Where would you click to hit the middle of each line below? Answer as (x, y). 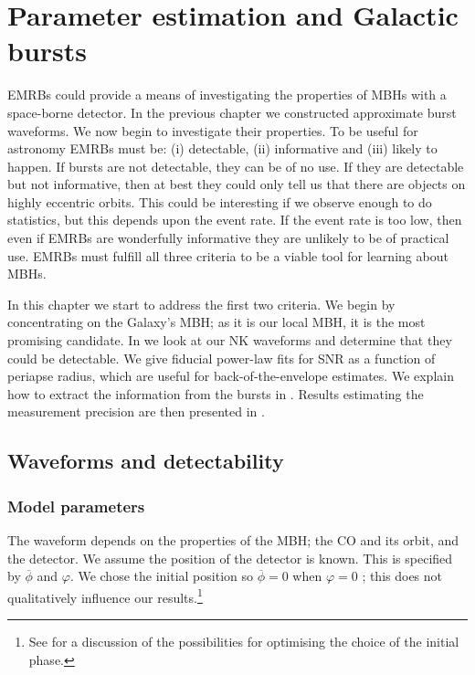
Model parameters (76, 506)
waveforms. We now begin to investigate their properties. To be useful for (213, 130)
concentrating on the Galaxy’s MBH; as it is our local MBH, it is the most (216, 322)
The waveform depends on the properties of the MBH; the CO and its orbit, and (233, 540)
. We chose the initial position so (161, 576)
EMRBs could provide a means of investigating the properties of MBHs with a (227, 95)
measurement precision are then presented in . (136, 411)
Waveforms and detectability (146, 461)
